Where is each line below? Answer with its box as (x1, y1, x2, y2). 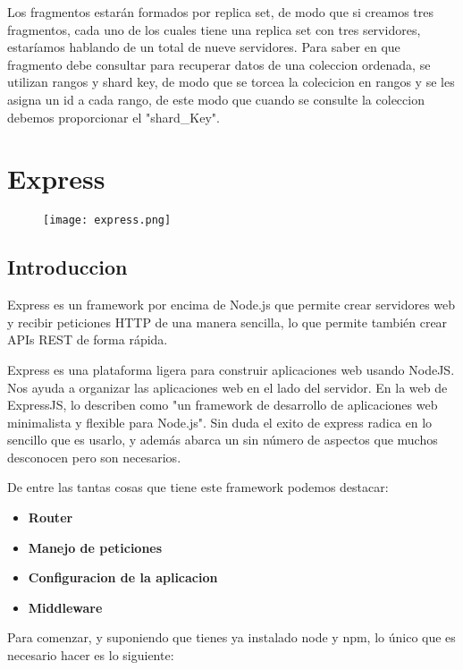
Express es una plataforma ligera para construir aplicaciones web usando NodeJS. (7, 360, 455, 378)
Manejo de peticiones (28, 538, 163, 556)
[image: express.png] (43, 214, 172, 227)
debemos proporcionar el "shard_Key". (7, 107, 220, 126)
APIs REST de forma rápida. (7, 330, 168, 349)
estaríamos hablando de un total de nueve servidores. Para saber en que (7, 38, 400, 56)
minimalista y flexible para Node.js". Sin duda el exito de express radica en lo (7, 412, 433, 431)
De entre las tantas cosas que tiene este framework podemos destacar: (7, 478, 389, 496)
